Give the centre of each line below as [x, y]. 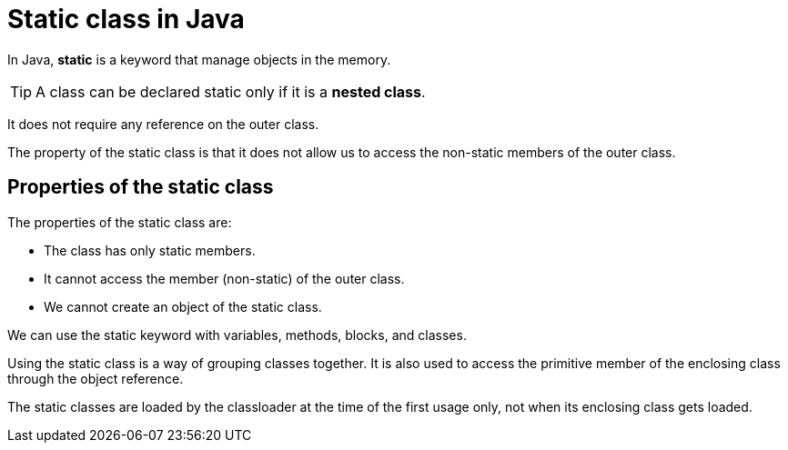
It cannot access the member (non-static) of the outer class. [224, 278]
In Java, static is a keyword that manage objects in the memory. [199, 59]
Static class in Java [126, 19]
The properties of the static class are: [120, 222]
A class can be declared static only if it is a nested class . [231, 91]
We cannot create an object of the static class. [183, 306]
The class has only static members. [150, 250]
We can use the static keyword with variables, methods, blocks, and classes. [237, 335]
